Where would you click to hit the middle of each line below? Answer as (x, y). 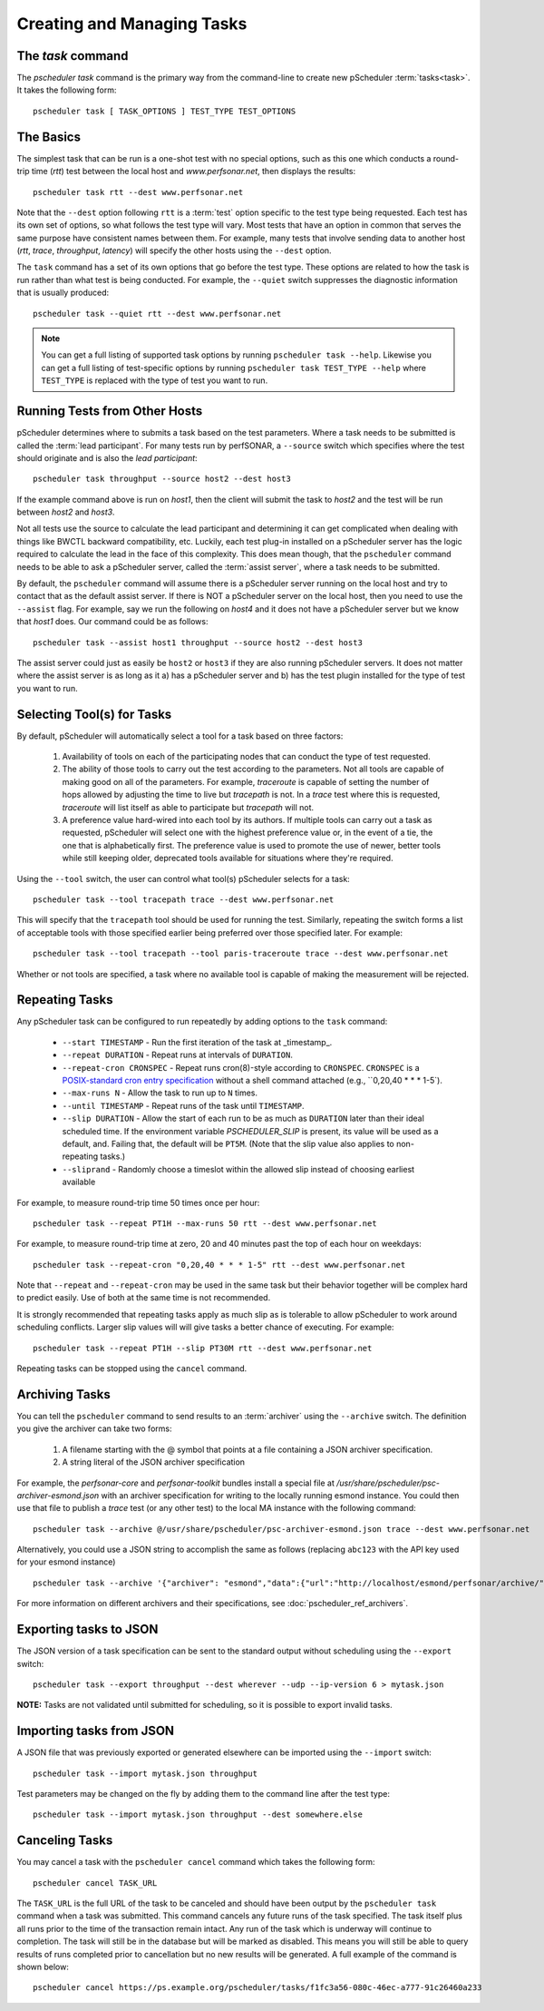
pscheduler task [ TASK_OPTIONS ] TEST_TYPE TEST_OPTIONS (165, 111)
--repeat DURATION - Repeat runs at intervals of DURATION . (178, 1055)
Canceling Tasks (65, 1841)
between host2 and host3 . (66, 512)
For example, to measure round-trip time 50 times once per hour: (138, 1202)
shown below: (43, 1967)
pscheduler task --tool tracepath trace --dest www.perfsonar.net (184, 899)
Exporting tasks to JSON (87, 1629)
